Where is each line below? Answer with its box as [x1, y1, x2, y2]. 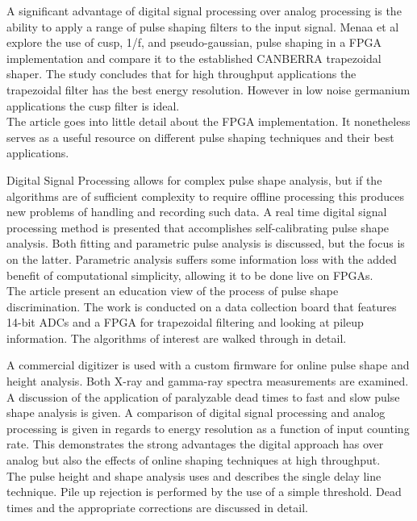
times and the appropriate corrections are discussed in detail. [6, 498, 308, 515]
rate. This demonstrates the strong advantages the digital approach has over [6, 436, 384, 452]
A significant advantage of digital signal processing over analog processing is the [6, 2, 402, 19]
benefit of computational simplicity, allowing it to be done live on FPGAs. [6, 266, 373, 283]
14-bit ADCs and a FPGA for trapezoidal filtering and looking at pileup [6, 314, 364, 331]
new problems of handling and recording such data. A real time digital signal [6, 203, 387, 220]
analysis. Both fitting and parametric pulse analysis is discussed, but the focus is [6, 235, 405, 252]
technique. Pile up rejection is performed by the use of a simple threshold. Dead [6, 483, 402, 500]
